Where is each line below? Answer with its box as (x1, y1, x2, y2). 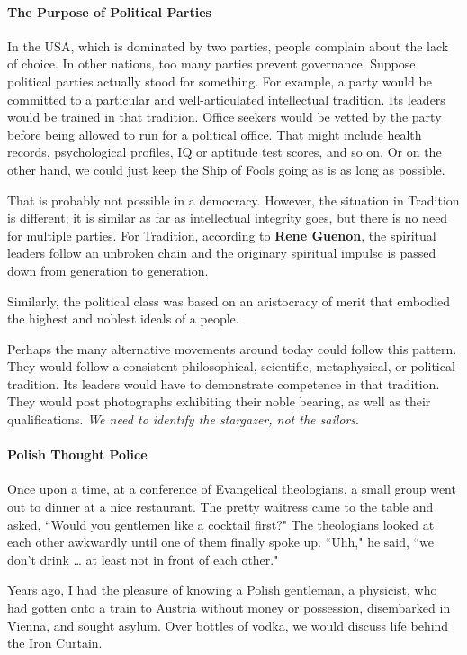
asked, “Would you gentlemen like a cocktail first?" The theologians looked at (7, 514, 435, 533)
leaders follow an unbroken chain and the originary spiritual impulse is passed (7, 243, 436, 262)
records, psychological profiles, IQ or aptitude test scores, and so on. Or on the (7, 142, 442, 161)
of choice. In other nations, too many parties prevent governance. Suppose (7, 54, 416, 73)
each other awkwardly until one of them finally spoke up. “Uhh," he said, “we (7, 532, 435, 551)
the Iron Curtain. (7, 633, 103, 652)
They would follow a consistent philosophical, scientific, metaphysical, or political (7, 357, 455, 376)
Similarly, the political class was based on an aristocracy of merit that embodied (7, 291, 451, 310)
